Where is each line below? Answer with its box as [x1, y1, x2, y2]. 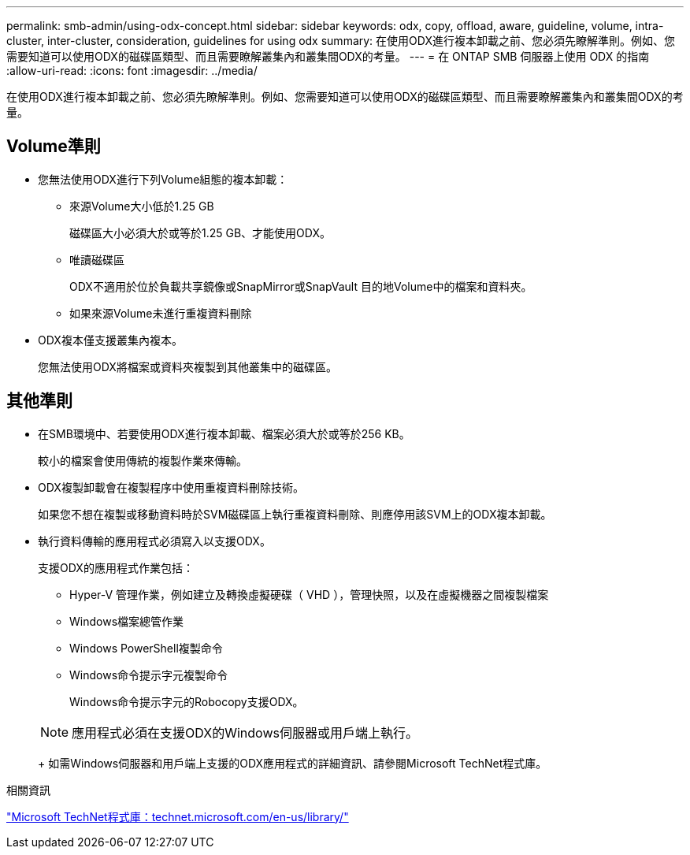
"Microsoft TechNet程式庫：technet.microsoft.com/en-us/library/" [6, 809, 349, 823]
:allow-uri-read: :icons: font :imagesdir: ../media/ [6, 64, 258, 77]
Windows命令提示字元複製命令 [69, 667, 228, 682]
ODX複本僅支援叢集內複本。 [38, 333, 183, 347]
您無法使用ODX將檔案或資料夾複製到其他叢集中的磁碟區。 [38, 359, 337, 374]
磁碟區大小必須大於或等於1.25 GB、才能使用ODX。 [69, 225, 331, 240]
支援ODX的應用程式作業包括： [38, 560, 194, 574]
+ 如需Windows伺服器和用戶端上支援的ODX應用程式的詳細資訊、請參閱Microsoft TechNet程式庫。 [38, 756, 547, 770]
